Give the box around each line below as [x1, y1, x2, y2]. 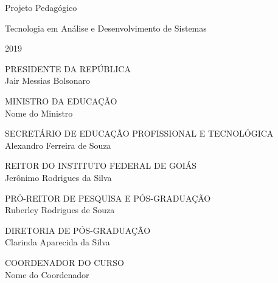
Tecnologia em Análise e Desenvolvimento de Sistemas [5, 21, 207, 34]
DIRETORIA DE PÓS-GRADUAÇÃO [5, 223, 151, 236]
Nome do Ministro [5, 106, 73, 119]
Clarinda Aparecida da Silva [5, 236, 110, 248]
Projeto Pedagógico [5, 1, 77, 13]
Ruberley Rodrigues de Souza [5, 203, 115, 216]
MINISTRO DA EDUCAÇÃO [5, 94, 117, 107]
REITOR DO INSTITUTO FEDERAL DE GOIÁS [5, 159, 197, 172]
